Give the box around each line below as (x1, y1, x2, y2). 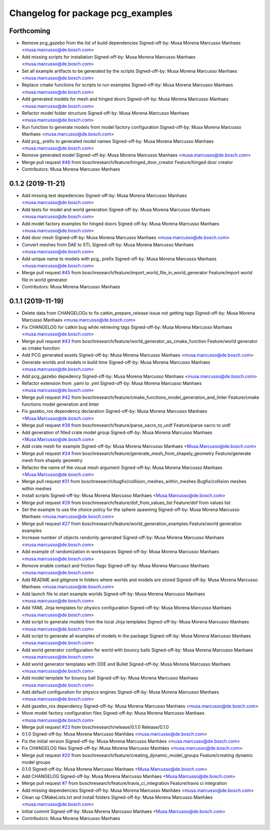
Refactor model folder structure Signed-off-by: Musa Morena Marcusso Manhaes (21, 110, 189, 116)
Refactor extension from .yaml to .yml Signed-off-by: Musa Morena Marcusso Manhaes (21, 380, 202, 386)
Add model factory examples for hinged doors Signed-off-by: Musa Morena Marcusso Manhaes (21, 221, 219, 227)
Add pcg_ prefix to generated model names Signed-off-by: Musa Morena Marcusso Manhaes (21, 138, 214, 144)
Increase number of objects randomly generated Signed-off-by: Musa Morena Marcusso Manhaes (21, 535, 224, 541)
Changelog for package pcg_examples (9, 8, 173, 19)
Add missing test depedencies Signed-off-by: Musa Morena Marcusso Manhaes (21, 193, 187, 198)
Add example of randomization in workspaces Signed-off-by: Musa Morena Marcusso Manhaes (21, 549, 219, 555)
